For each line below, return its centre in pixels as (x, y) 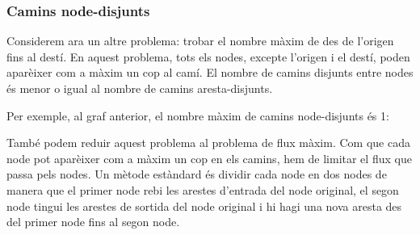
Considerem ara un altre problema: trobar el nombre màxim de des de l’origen (200, 41)
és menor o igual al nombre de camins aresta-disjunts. (140, 88)
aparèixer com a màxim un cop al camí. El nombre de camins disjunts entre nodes (210, 72)
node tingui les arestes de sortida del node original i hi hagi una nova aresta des (204, 206)
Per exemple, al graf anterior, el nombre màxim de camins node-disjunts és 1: (198, 115)
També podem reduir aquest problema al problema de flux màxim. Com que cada (208, 143)
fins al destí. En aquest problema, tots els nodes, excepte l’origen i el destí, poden (208, 56)
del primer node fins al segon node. (93, 222)
